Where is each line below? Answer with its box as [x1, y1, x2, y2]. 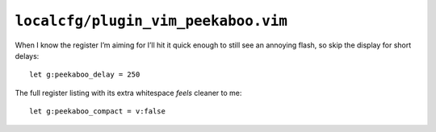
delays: [15, 51, 40, 60]
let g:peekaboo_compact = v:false [29, 107, 166, 116]
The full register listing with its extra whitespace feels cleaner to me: [15, 88, 242, 97]
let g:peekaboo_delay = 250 [29, 70, 140, 80]
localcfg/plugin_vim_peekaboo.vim [15, 12, 288, 30]
